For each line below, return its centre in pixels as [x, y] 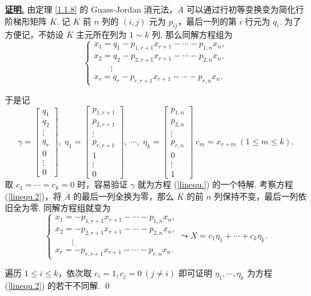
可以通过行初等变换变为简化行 [245, 9]
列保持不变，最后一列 [256, 196]
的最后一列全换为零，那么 [124, 196]
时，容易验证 [102, 184]
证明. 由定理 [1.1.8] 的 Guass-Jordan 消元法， [91, 9]
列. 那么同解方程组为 [192, 34]
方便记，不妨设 [34, 34]
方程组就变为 [85, 208]
